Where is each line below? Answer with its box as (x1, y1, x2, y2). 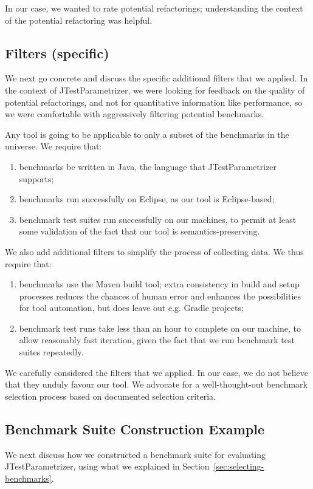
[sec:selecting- (213, 460, 264, 473)
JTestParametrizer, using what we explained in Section (5, 460, 210, 473)
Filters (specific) (5, 43, 109, 62)
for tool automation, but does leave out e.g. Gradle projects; (19, 301, 244, 314)
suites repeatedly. (19, 346, 84, 358)
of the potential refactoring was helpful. (5, 13, 153, 26)
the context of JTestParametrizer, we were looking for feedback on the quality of (5, 83, 305, 96)
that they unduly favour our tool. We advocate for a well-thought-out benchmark (5, 378, 308, 391)
